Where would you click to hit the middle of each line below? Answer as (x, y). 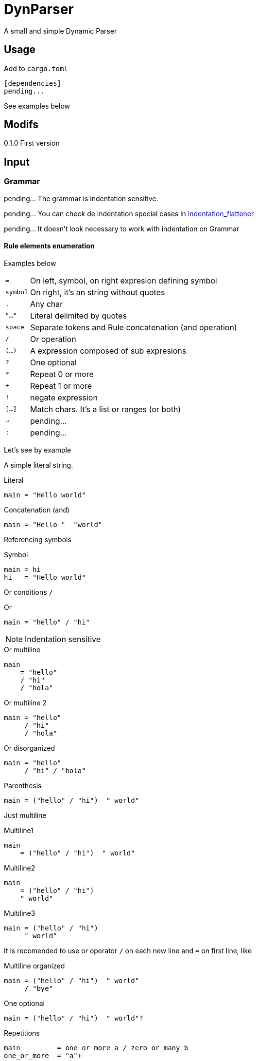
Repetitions (22, 1033)
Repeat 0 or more (62, 374)
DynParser (39, 9)
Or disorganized (30, 748)
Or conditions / (28, 592)
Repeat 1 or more (61, 386)
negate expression (64, 397)
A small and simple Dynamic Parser (60, 31)
